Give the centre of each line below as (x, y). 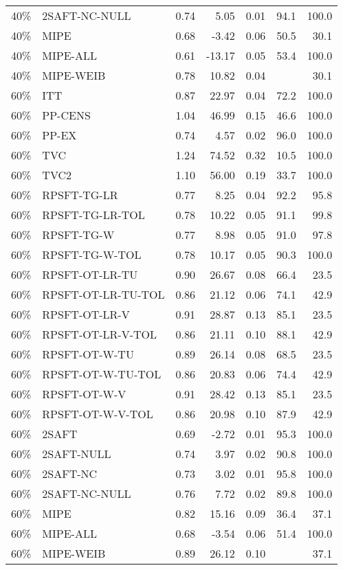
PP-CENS (66, 115)
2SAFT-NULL (77, 454)
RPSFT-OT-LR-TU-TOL (103, 294)
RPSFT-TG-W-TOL (92, 254)
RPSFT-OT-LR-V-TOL (99, 334)
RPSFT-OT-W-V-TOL (98, 414)
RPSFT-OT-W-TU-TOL (102, 374)
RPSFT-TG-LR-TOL (93, 215)
